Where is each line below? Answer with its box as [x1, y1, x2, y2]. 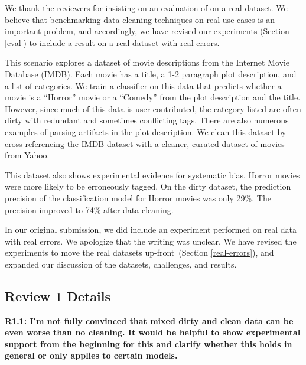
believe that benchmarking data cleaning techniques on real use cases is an [5, 13, 275, 25]
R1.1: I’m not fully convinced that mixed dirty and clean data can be [5, 314, 294, 327]
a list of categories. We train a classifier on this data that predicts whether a [5, 79, 282, 92]
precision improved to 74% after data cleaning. [5, 203, 174, 216]
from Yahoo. [5, 149, 50, 161]
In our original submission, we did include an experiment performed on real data [5, 223, 297, 236]
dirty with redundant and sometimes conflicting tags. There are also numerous [5, 114, 289, 126]
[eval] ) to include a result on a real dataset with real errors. [5, 36, 220, 48]
